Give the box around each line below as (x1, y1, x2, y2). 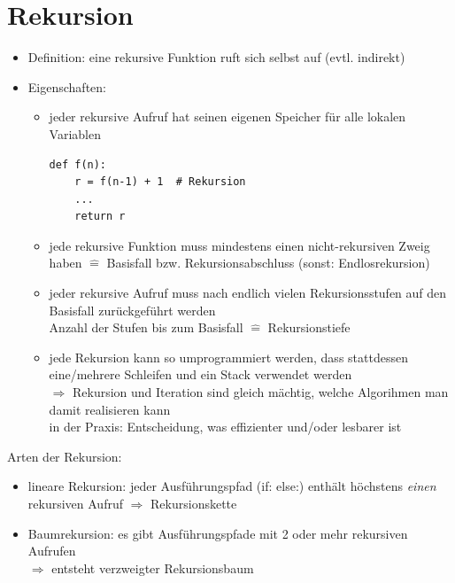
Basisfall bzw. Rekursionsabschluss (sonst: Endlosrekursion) (106, 253, 430, 272)
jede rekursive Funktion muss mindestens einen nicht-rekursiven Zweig (49, 236, 430, 254)
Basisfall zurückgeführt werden (49, 300, 216, 319)
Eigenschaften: (27, 77, 106, 96)
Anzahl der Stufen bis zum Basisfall (49, 318, 243, 337)
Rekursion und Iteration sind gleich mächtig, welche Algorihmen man (72, 383, 449, 401)
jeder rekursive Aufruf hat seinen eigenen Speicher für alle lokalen (49, 107, 406, 126)
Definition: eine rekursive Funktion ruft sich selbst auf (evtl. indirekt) (27, 48, 405, 66)
